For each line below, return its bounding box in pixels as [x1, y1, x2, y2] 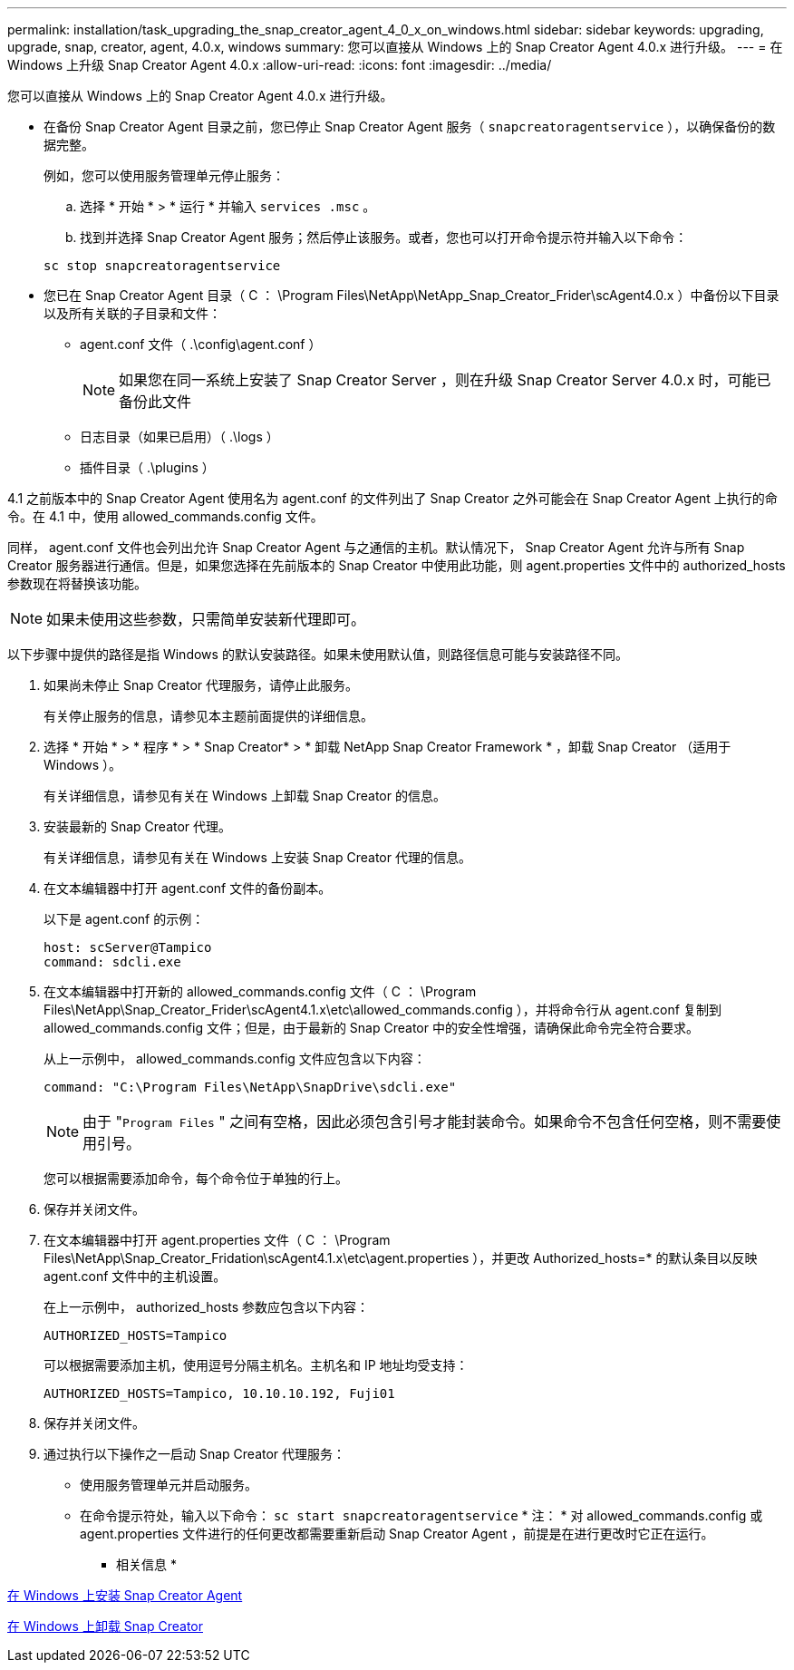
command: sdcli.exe [44, 955, 181, 969]
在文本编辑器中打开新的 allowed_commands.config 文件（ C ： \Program [44, 984, 477, 999]
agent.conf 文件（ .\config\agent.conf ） [80, 336, 322, 352]
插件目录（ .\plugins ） [80, 460, 215, 475]
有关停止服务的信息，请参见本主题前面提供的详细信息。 [44, 708, 373, 723]
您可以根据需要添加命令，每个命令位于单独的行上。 [44, 1170, 348, 1186]
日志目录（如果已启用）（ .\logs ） [80, 429, 279, 444]
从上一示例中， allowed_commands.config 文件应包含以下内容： [44, 1051, 426, 1066]
